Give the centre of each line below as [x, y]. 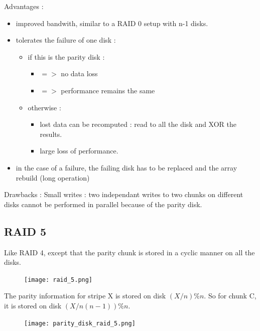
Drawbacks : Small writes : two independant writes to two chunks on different [124, 194]
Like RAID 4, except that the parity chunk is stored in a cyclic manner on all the [129, 252]
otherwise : [44, 107]
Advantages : [24, 6]
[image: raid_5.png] [58, 280]
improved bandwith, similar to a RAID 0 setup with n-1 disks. [112, 23]
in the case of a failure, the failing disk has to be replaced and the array [126, 167]
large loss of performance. [79, 151]
